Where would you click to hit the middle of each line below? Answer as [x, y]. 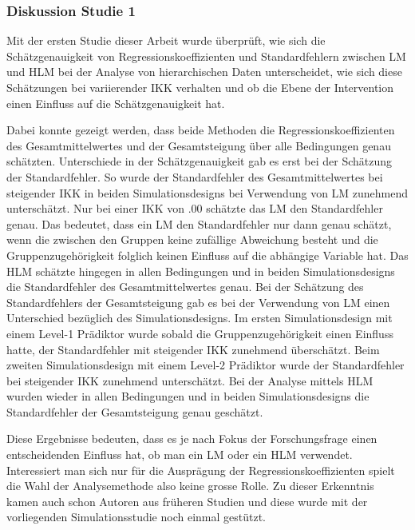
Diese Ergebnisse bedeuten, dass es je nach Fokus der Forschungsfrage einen [192, 438]
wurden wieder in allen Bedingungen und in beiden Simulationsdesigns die [188, 396]
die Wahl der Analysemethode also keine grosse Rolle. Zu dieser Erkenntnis [190, 486]
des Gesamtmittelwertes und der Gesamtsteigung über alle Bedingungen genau [199, 145]
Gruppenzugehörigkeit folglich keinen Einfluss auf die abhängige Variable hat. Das [207, 255]
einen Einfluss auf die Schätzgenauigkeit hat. [116, 103]
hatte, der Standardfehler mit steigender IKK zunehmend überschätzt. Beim [193, 349]
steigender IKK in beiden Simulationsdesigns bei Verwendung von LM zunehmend [207, 192]
